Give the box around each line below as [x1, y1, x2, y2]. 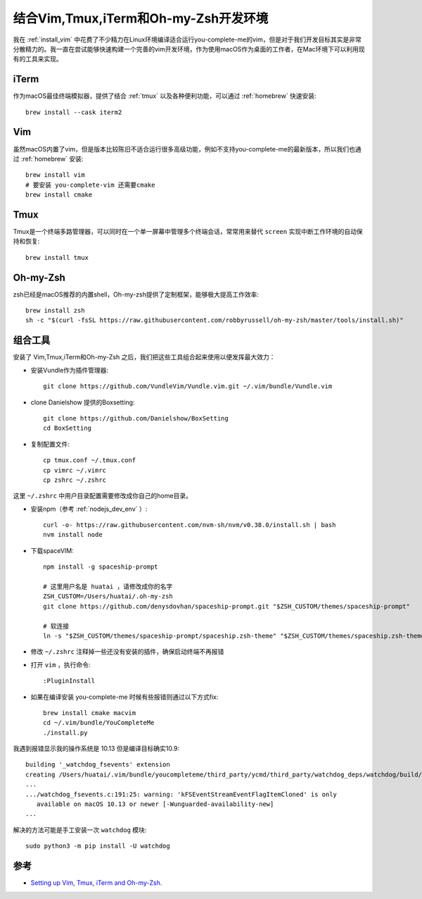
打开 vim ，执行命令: [30, 660, 91, 669]
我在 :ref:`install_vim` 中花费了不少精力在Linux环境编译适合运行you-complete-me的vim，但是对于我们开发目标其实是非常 [13, 35, 362, 44]
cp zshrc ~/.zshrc [43, 476, 107, 484]
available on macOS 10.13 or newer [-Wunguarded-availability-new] [36, 800, 274, 808]
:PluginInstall [43, 677, 96, 685]
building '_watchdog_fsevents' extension [25, 761, 170, 769]
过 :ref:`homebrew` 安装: [13, 154, 84, 163]
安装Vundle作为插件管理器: [30, 366, 109, 374]
